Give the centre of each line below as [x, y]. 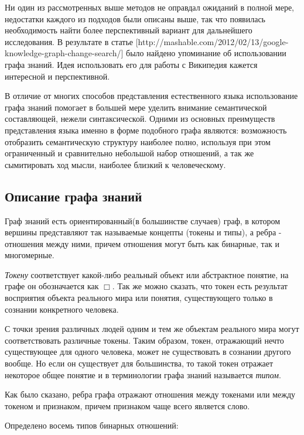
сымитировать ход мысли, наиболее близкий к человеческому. [115, 164]
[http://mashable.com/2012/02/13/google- [212, 41]
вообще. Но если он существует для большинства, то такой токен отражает [139, 363]
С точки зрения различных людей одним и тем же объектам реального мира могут [152, 329]
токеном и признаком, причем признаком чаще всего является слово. [127, 405]
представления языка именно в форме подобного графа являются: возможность [146, 130]
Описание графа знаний [74, 196]
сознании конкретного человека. [62, 309]
